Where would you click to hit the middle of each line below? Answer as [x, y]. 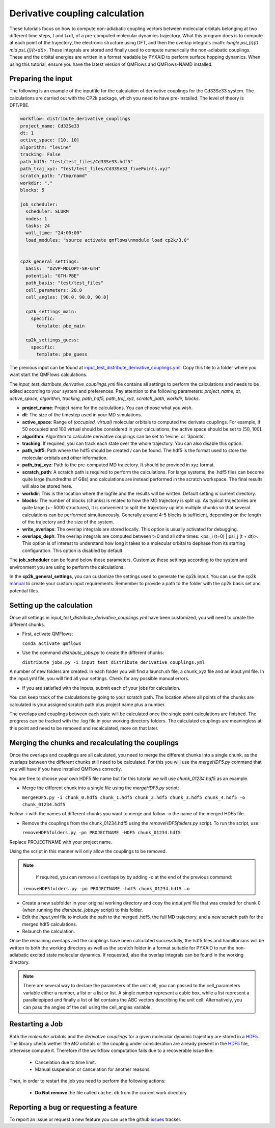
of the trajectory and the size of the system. [68, 522]
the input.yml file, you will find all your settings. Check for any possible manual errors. [99, 679]
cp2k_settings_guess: [53, 340]
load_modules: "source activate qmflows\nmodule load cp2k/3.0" [107, 240]
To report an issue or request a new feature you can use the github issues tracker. [95, 1119]
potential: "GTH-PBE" [53, 276]
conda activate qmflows [52, 643]
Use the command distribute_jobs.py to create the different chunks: [93, 653]
